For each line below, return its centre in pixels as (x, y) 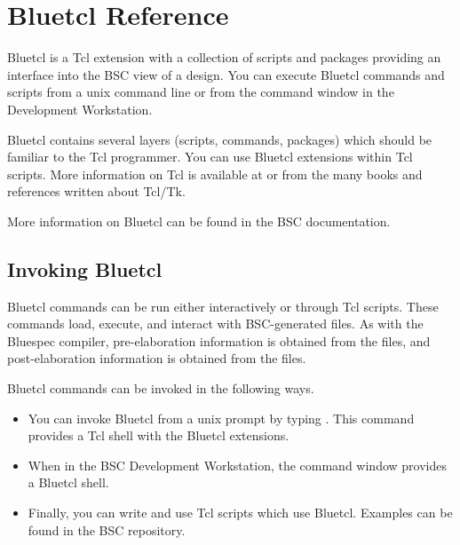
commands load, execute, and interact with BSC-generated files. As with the (215, 324)
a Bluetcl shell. (68, 482)
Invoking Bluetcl (85, 269)
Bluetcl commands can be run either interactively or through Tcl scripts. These (223, 306)
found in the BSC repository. (107, 529)
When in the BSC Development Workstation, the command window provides (237, 465)
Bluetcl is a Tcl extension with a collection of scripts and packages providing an (224, 57)
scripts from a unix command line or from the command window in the (201, 92)
